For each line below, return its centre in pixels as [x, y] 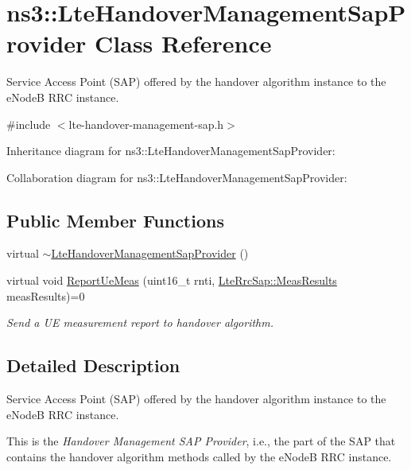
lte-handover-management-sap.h [146, 124]
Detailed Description [93, 365]
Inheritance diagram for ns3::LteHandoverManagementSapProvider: [171, 151]
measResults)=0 [46, 295]
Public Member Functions [115, 220]
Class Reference [183, 43]
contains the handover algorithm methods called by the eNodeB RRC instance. [199, 456]
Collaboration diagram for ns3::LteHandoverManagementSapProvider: [177, 177]
